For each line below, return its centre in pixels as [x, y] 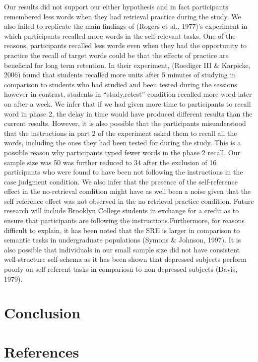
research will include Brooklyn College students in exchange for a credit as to [122, 211]
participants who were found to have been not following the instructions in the [124, 172]
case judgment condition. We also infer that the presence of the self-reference [121, 181]
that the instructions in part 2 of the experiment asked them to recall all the [121, 133]
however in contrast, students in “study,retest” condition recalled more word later [128, 94]
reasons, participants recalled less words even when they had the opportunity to [126, 45]
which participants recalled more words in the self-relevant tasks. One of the [120, 35]
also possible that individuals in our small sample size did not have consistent [122, 249]
